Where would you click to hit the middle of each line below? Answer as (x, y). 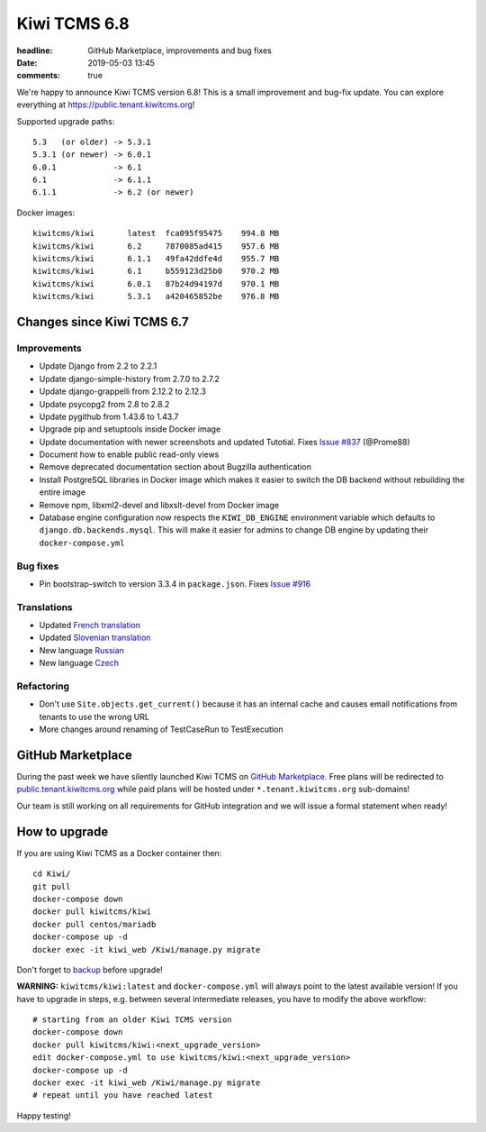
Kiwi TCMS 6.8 (73, 23)
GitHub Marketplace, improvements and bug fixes (180, 50)
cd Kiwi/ (52, 874)
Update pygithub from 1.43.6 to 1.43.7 (109, 416)
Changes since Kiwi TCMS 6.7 (103, 322)
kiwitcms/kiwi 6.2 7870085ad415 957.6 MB (156, 246)
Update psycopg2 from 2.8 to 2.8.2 (104, 404)
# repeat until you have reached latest (123, 1095)
